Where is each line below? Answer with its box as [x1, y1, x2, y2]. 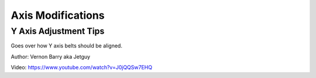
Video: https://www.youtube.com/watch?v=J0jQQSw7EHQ [11, 64, 152, 71]
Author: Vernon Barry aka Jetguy [11, 53, 91, 60]
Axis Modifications [11, 9, 105, 22]
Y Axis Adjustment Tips [11, 26, 105, 36]
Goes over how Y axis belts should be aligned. [11, 42, 123, 49]
